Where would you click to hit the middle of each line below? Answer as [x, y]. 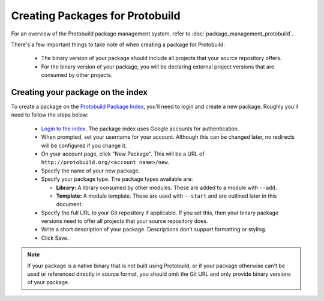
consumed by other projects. [77, 75]
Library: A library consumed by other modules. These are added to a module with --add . [166, 187]
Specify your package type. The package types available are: [117, 179]
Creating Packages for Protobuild [96, 16]
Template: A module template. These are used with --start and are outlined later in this [166, 196]
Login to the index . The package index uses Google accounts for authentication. [140, 129]
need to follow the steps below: [50, 115]
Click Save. [55, 238]
